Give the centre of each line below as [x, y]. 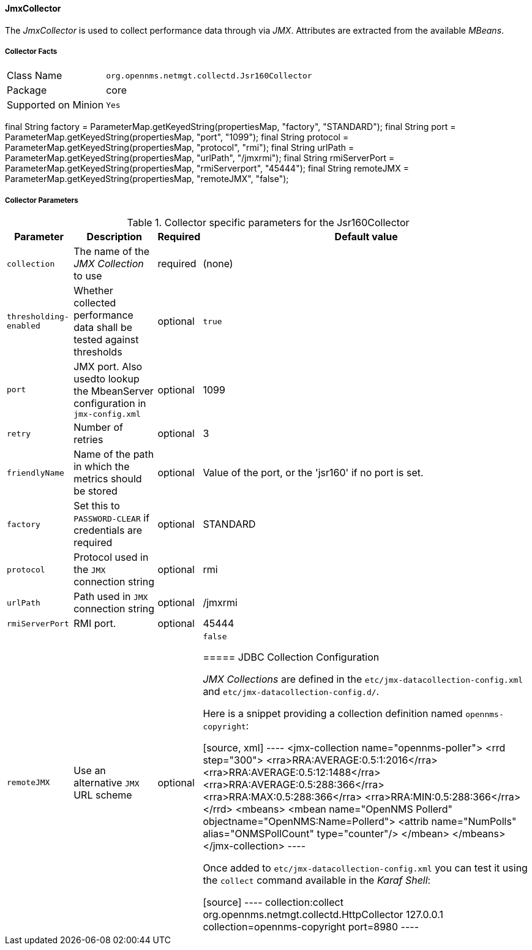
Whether [93, 291]
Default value [366, 237]
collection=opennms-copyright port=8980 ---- [311, 927]
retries [88, 440]
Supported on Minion [55, 105]
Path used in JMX [111, 597]
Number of [98, 427]
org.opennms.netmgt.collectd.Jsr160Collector [209, 75]
